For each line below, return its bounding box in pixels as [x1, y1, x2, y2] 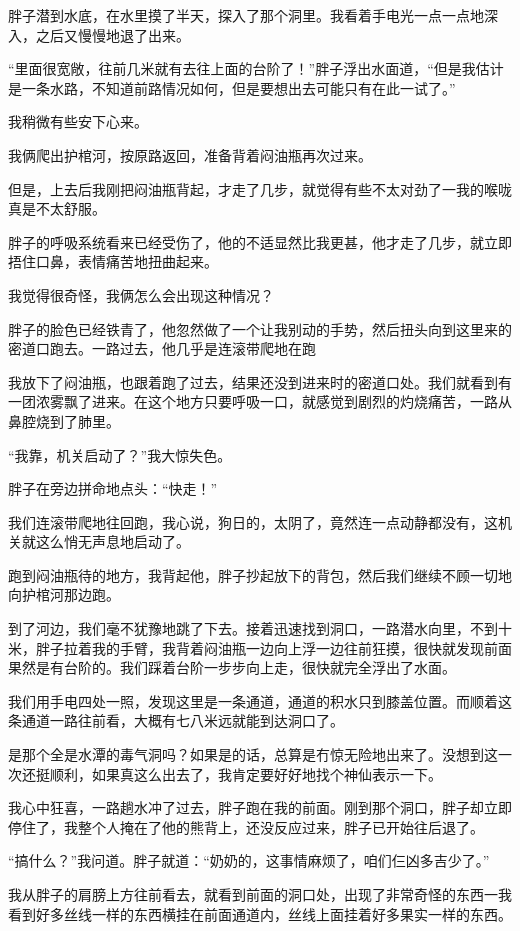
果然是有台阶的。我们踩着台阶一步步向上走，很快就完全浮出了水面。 [8, 657, 456, 678]
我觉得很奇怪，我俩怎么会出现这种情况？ [8, 284, 274, 305]
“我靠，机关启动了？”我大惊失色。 [8, 444, 232, 465]
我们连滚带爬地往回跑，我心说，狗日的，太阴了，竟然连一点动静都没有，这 [8, 511, 498, 532]
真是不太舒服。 [8, 198, 106, 219]
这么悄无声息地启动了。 [35, 531, 190, 552]
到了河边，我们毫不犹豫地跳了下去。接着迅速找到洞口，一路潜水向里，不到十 [8, 618, 512, 639]
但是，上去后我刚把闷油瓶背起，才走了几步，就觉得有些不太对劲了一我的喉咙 [8, 178, 512, 199]
